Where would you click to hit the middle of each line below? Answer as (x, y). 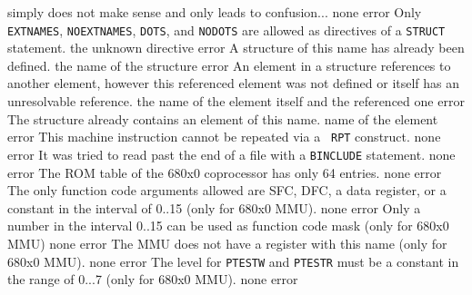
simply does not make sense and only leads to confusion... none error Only (215, 12)
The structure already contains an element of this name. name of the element (223, 118)
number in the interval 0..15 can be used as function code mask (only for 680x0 (228, 226)
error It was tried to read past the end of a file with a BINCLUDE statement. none (231, 154)
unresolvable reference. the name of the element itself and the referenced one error (236, 101)
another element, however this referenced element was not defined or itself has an (234, 83)
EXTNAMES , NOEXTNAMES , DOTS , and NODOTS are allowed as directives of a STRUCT (226, 29)
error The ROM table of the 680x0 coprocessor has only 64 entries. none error (225, 172)
